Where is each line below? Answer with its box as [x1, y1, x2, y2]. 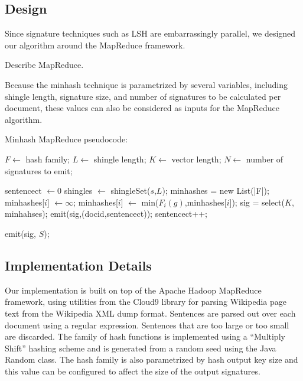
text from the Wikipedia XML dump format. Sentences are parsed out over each [5, 307, 296, 319]
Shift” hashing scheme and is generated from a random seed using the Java [5, 341, 276, 354]
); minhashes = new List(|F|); [162, 184, 269, 197]
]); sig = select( [229, 196, 285, 208]
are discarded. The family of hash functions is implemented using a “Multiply [5, 330, 285, 343]
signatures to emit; [5, 164, 73, 177]
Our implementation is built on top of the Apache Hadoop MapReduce [5, 284, 262, 296]
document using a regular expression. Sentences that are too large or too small [5, 318, 289, 331]
